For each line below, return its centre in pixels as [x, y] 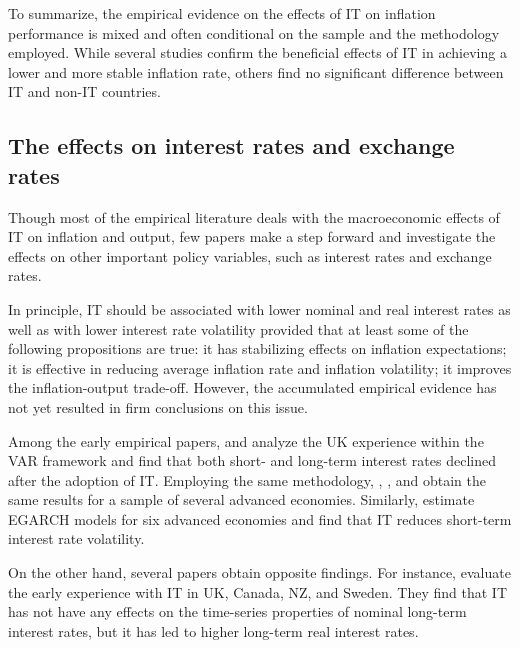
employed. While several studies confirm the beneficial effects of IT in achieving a [257, 52]
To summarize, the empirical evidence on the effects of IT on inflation [222, 13]
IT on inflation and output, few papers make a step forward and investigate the [252, 236]
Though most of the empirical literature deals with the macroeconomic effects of [254, 216]
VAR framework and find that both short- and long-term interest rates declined [252, 460]
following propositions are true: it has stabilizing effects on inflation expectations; [257, 348]
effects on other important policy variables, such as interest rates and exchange [250, 255]
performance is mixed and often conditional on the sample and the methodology [254, 32]
